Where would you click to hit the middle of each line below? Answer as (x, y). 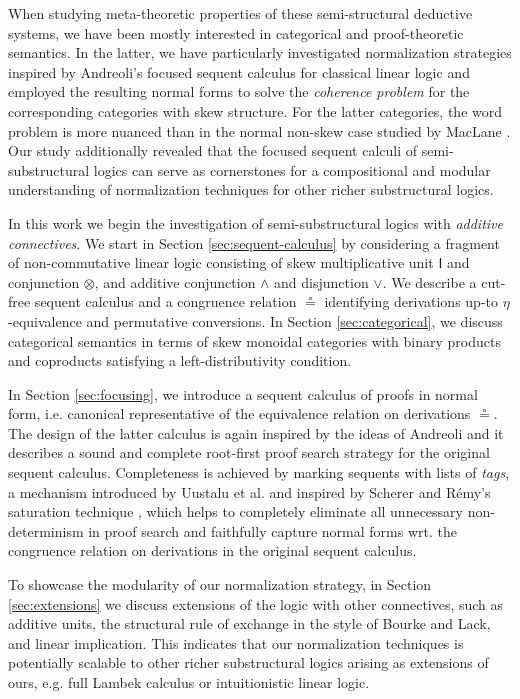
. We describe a (429, 281)
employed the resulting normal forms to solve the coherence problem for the (239, 91)
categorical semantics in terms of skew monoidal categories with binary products (254, 340)
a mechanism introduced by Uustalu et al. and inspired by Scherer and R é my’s (249, 491)
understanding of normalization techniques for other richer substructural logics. (251, 189)
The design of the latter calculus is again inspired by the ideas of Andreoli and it (256, 432)
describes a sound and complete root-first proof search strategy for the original (249, 452)
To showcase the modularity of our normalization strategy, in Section (220, 584)
